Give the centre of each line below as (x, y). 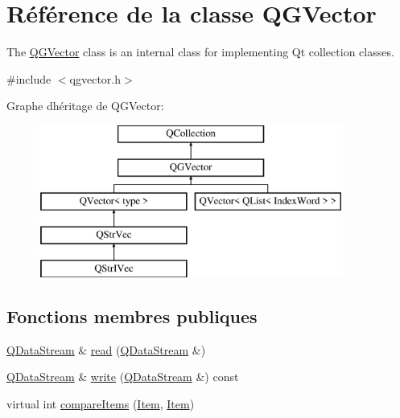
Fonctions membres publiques (132, 316)
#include (29, 78)
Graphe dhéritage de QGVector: (85, 106)
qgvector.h (95, 78)
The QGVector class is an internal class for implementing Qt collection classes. (200, 52)
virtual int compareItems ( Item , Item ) (101, 403)
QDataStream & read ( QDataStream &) (106, 349)
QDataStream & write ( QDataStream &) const (123, 377)
